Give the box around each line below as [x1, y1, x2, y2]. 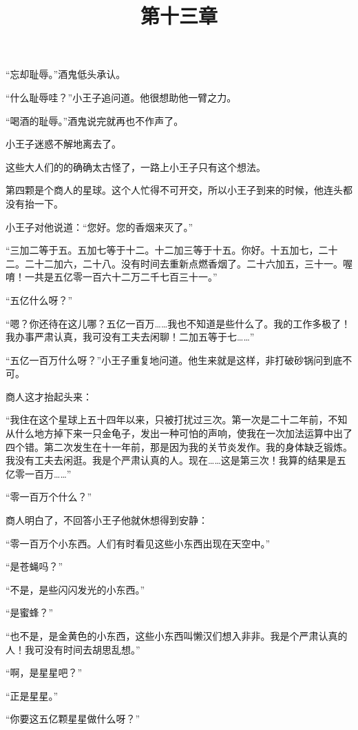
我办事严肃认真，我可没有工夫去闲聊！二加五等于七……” [6, 329, 255, 344]
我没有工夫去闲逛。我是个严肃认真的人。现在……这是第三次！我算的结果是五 [6, 453, 346, 467]
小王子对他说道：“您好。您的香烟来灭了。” [6, 219, 193, 234]
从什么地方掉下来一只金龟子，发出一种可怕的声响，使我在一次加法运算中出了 [6, 426, 352, 440]
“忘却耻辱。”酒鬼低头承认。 [6, 67, 126, 81]
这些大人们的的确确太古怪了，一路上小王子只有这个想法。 [6, 159, 266, 174]
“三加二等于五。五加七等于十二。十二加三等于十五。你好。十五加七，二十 [6, 243, 338, 257]
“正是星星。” [6, 688, 59, 702]
